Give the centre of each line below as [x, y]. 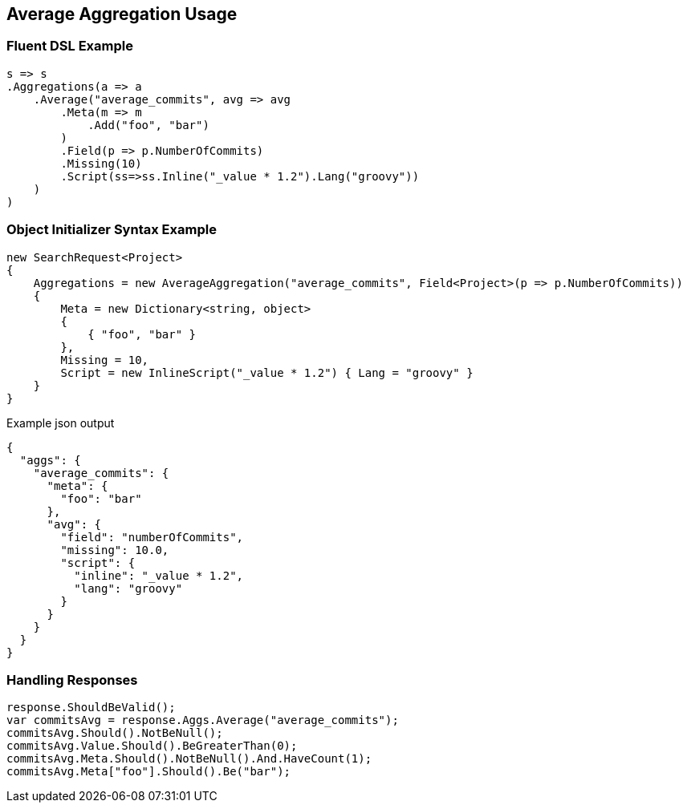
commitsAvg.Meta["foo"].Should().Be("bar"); [149, 772]
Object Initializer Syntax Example [112, 230]
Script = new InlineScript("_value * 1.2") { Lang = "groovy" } [267, 372]
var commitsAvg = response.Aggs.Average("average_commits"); [203, 720]
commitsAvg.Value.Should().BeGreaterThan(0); [152, 746]
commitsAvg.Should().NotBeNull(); [115, 733]
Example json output [61, 423]
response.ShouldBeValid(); [91, 708]
